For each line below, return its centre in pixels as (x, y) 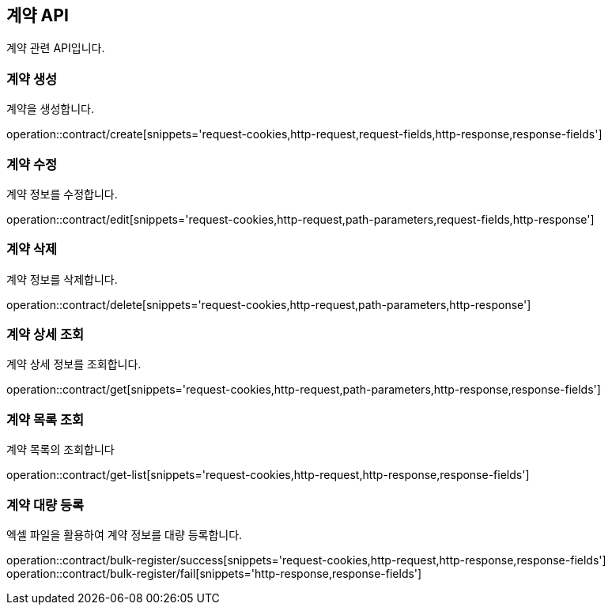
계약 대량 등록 (45, 505)
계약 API (38, 15)
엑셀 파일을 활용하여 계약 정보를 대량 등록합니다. (125, 534)
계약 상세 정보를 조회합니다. (74, 364)
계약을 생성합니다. (51, 109)
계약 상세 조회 (45, 335)
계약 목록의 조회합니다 (60, 450)
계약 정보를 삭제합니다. (62, 279)
